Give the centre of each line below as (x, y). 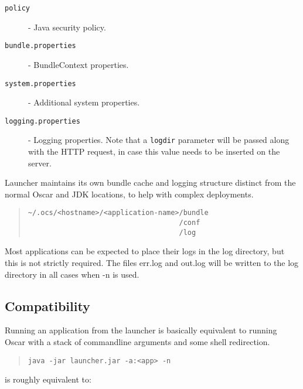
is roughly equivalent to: (48, 379)
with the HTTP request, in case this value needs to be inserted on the (154, 151)
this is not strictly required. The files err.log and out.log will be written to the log (152, 262)
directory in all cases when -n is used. (72, 274)
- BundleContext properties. (79, 64)
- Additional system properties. (84, 102)
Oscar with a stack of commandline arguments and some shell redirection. (137, 341)
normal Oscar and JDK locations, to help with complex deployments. (129, 194)
